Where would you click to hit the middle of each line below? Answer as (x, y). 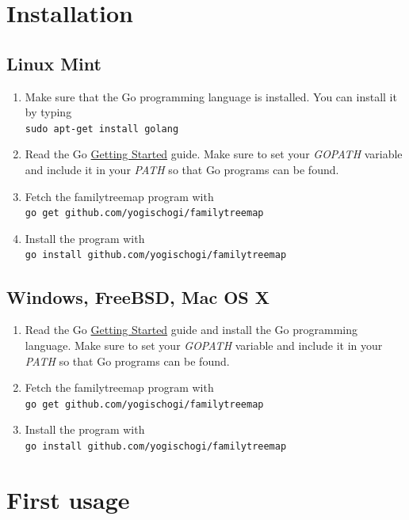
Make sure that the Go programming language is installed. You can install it (211, 96)
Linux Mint (54, 63)
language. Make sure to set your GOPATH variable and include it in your (204, 345)
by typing (48, 112)
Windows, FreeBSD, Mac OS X (138, 296)
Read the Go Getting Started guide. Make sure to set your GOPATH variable (214, 154)
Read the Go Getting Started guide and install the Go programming (191, 330)
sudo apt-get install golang (102, 129)
